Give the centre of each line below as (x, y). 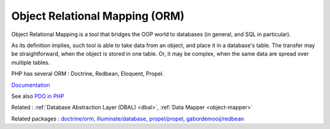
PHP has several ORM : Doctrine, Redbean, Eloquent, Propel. (88, 74)
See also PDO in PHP (38, 96)
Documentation (31, 85)
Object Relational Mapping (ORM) (98, 16)
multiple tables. (31, 62)
